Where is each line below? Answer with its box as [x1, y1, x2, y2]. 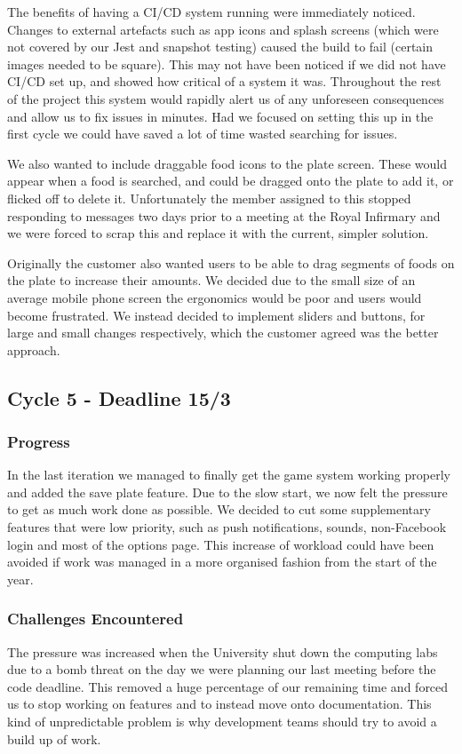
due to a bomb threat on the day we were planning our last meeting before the [7, 660, 436, 679]
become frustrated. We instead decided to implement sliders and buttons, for [7, 306, 426, 324]
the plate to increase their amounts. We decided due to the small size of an [7, 271, 416, 290]
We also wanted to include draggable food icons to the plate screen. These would [7, 154, 448, 172]
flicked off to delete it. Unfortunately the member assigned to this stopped [7, 188, 411, 207]
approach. [7, 340, 60, 359]
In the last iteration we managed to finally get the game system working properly [7, 465, 450, 484]
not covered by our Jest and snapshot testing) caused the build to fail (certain [7, 37, 434, 56]
